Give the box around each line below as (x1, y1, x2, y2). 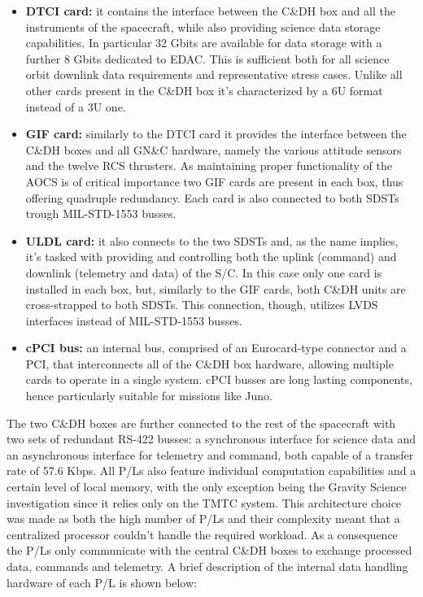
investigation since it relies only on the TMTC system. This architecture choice (7, 494, 402, 511)
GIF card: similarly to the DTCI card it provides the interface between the (25, 125, 407, 142)
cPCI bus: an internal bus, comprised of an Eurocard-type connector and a (25, 339, 407, 356)
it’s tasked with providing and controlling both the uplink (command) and (25, 248, 397, 265)
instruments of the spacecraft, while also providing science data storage (25, 18, 381, 35)
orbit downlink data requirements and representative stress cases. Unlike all (25, 66, 403, 83)
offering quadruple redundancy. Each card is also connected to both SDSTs (25, 189, 399, 206)
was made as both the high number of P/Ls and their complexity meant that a (7, 510, 400, 527)
